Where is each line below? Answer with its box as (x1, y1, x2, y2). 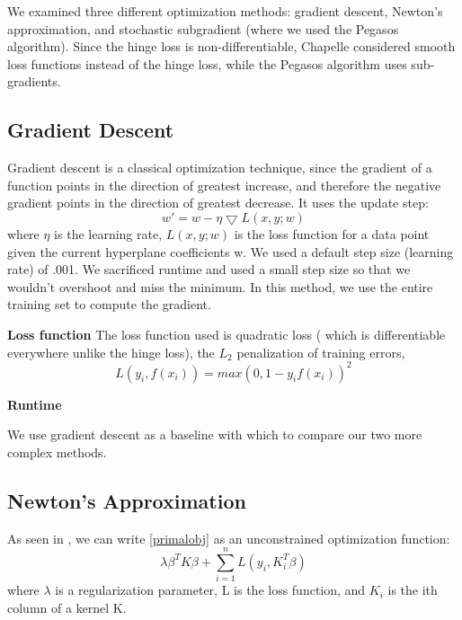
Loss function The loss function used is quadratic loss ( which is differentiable (7, 324, 446, 343)
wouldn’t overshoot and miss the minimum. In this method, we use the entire (7, 277, 433, 296)
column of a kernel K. (7, 598, 127, 616)
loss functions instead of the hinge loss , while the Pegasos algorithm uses (7, 54, 407, 73)
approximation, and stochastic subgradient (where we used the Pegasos (7, 19, 399, 38)
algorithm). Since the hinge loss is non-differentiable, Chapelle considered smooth (7, 37, 456, 56)
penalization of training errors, (236, 342, 405, 361)
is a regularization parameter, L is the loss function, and (55, 580, 366, 599)
